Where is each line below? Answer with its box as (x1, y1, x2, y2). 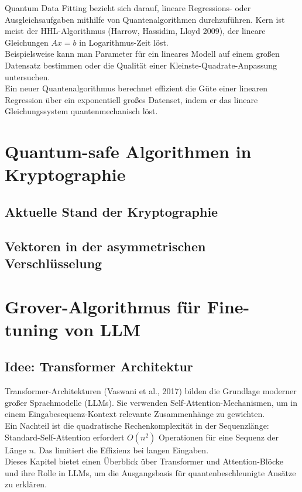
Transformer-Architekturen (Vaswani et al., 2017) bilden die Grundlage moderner (5, 385, 297, 397)
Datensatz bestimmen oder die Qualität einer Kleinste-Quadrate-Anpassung (5, 59, 277, 71)
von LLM (64, 317, 141, 341)
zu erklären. (5, 478, 47, 490)
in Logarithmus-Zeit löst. (79, 36, 169, 48)
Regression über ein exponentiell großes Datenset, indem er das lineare (5, 93, 258, 105)
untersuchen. (5, 70, 50, 83)
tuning (5, 317, 59, 341)
